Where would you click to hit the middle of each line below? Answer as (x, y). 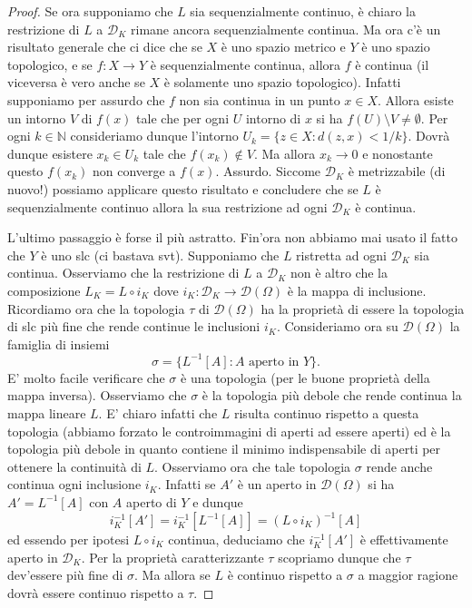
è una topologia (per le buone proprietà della (305, 377)
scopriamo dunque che (339, 557)
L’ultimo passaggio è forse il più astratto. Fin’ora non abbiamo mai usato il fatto (232, 237)
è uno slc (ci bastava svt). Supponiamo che (160, 255)
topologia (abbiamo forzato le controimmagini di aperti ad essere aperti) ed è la (229, 431)
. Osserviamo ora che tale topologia (253, 466)
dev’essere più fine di (65, 575)
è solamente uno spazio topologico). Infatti (282, 82)
